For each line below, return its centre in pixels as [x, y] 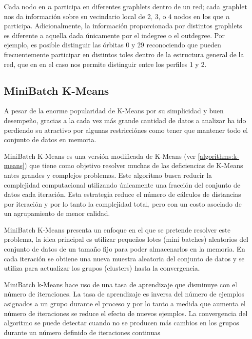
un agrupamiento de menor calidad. [57, 213]
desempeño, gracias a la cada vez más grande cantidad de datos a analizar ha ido [125, 120]
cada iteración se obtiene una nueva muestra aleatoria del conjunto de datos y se [124, 258]
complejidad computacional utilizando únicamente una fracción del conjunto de [122, 184]
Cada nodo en [25, 6]
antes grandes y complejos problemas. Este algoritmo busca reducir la [108, 175]
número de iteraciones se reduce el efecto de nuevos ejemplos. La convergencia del [126, 313]
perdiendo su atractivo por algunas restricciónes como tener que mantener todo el [126, 130]
